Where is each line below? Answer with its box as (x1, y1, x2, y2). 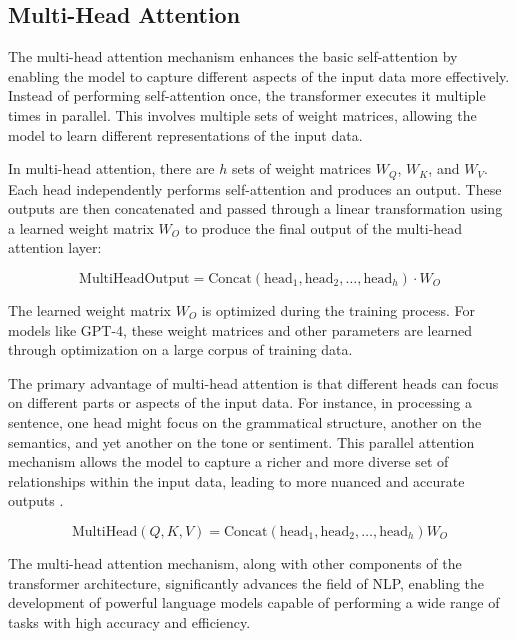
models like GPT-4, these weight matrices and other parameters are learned (8, 319, 472, 340)
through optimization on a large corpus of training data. (8, 339, 353, 360)
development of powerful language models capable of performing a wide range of (8, 592, 500, 613)
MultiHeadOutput (79, 272, 190, 286)
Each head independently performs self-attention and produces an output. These (8, 178, 502, 199)
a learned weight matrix (8, 217, 154, 238)
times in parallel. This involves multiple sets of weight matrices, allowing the (8, 104, 477, 125)
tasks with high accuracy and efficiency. (8, 611, 251, 632)
